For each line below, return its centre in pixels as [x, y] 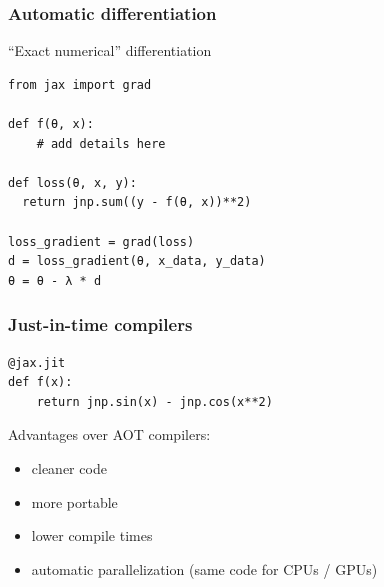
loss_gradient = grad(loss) [101, 241]
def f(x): [40, 382]
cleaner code [69, 467]
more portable [74, 501]
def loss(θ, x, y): [72, 182]
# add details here [101, 143]
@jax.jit [37, 362]
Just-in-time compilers [100, 324]
